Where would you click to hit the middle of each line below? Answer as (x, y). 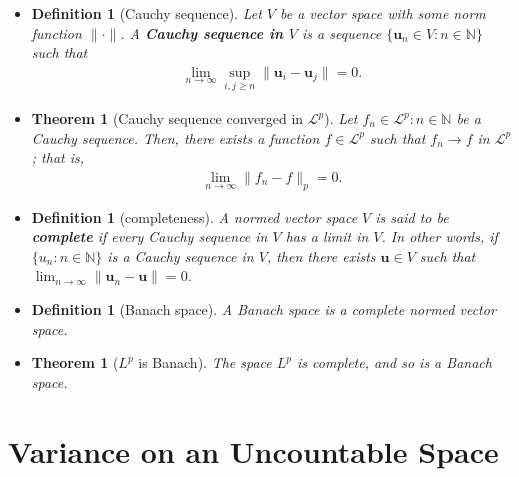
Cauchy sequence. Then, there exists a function (175, 137)
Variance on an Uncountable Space (253, 450)
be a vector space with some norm (382, 13)
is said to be (412, 216)
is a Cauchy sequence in (180, 255)
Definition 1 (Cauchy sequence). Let (146, 13)
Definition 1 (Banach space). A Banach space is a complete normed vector (263, 309)
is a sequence (342, 32)
